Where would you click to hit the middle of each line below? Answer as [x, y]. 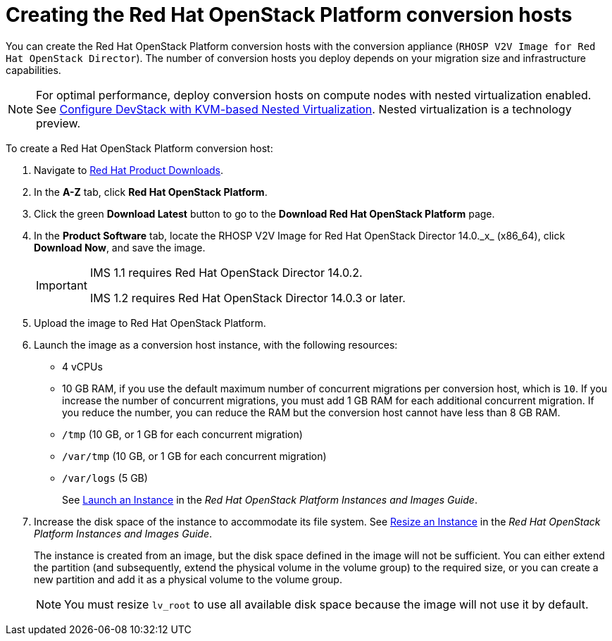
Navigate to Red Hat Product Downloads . [129, 170]
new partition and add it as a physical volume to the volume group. [188, 579]
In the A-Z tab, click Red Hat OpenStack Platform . [151, 192]
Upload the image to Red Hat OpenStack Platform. [150, 323]
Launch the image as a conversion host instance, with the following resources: [216, 344]
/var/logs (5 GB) [105, 478]
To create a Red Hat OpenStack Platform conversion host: [139, 148]
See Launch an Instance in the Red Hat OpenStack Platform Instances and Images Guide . [270, 499]
